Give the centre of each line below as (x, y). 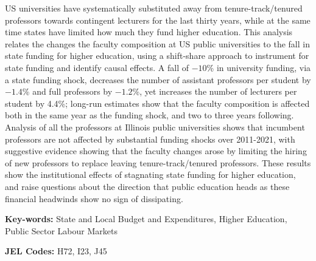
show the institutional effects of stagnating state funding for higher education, (150, 175)
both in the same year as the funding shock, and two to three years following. (149, 115)
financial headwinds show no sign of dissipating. (94, 198)
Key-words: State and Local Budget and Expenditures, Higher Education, (146, 219)
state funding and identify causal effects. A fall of (97, 67)
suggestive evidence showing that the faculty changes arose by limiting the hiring (156, 151)
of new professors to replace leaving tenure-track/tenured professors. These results (158, 162)
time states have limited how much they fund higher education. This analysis (149, 32)
